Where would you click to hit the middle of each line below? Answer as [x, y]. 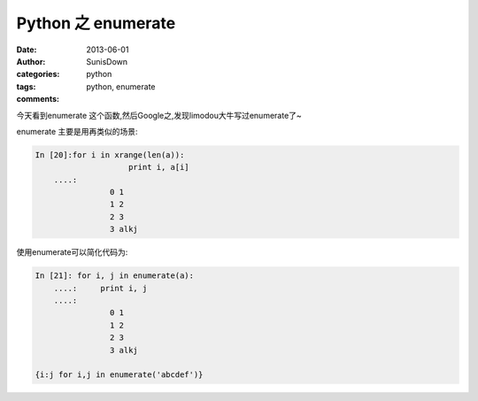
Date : [27, 50]
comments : [38, 99]
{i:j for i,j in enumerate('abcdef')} [119, 375]
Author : [31, 61]
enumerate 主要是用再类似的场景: [77, 131]
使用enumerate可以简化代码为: [72, 252]
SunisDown [107, 61]
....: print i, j [100, 288]
